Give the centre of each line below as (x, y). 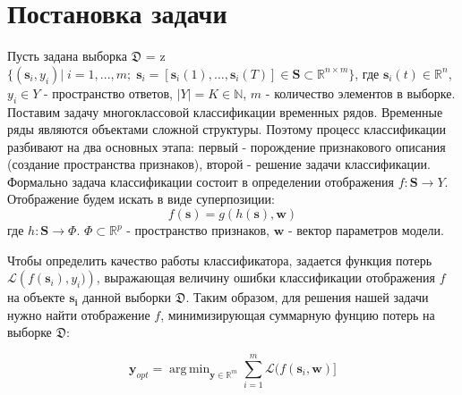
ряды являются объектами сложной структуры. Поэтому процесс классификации (227, 129)
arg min (190, 369)
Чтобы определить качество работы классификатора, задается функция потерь (220, 260)
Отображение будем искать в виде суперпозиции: (141, 199)
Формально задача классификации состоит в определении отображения (201, 181)
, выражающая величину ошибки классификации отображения (265, 277)
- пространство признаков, (198, 230)
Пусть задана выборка (67, 56)
